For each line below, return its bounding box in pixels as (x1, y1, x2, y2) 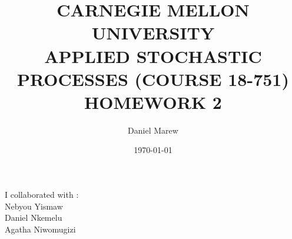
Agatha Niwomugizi (5, 223, 76, 235)
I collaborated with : (5, 188, 79, 201)
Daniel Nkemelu (5, 211, 62, 224)
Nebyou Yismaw (5, 200, 63, 212)
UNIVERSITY (91, 21, 215, 45)
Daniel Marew (128, 124, 178, 136)
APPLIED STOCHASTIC (44, 44, 262, 68)
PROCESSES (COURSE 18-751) (17, 67, 289, 91)
